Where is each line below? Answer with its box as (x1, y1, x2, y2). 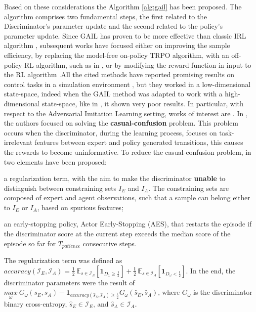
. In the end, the (186, 265, 236, 275)
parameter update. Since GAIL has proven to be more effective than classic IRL (4, 30, 246, 41)
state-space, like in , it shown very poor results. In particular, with (42, 98, 244, 108)
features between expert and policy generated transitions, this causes (35, 137, 243, 147)
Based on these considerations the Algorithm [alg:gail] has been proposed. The (4, 1, 242, 11)
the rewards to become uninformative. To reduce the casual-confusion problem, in (4, 146, 252, 157)
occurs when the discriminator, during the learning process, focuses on (4, 127, 217, 137)
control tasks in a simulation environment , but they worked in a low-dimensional (4, 79, 251, 89)
